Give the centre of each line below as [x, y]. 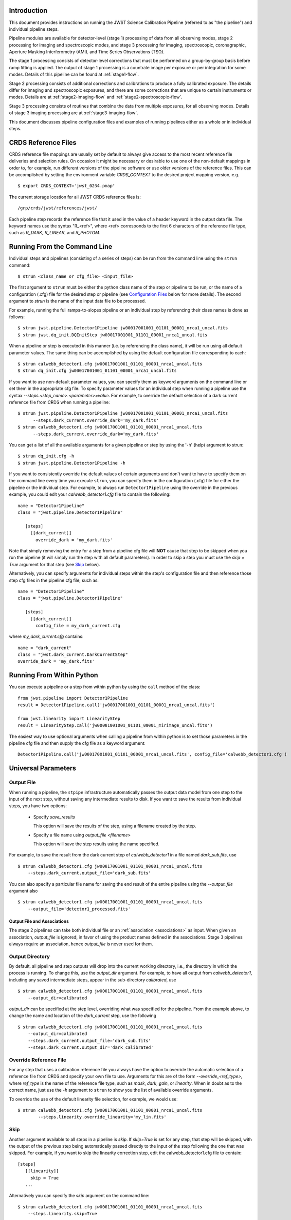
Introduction [28, 10]
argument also [24, 891]
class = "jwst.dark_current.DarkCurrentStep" [73, 655]
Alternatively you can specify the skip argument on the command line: [79, 1196]
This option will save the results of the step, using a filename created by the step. [115, 826]
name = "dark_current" [45, 648]
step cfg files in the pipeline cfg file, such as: [54, 580]
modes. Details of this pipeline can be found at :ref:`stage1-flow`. [74, 74]
